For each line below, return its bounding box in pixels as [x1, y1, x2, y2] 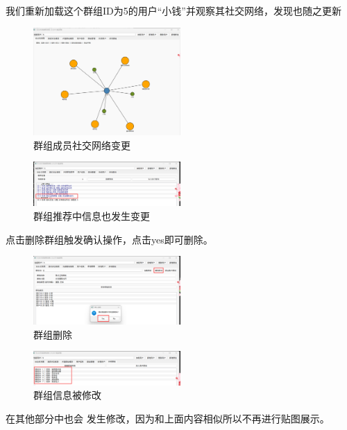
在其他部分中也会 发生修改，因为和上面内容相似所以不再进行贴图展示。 [6, 411, 330, 426]
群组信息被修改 [33, 388, 101, 402]
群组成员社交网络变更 [33, 137, 130, 152]
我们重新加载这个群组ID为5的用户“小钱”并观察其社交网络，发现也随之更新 [6, 3, 341, 17]
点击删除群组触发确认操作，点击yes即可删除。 [6, 232, 213, 246]
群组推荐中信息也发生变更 [33, 209, 150, 223]
